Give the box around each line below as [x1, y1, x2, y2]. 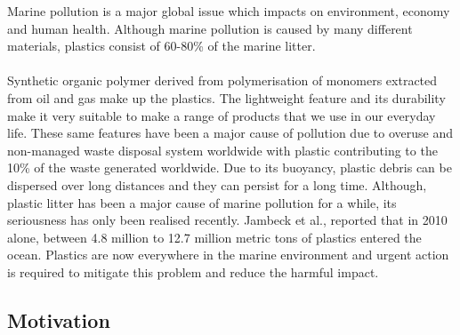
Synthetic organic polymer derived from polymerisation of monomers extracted [7, 71, 438, 90]
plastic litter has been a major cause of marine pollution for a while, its [7, 193, 397, 211]
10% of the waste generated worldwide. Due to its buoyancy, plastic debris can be [7, 158, 452, 177]
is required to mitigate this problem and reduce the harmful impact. [7, 262, 379, 281]
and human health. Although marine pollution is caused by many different [7, 19, 413, 37]
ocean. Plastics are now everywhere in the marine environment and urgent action [7, 245, 449, 264]
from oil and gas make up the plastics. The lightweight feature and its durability [7, 88, 446, 107]
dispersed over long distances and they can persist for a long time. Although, [7, 175, 427, 194]
